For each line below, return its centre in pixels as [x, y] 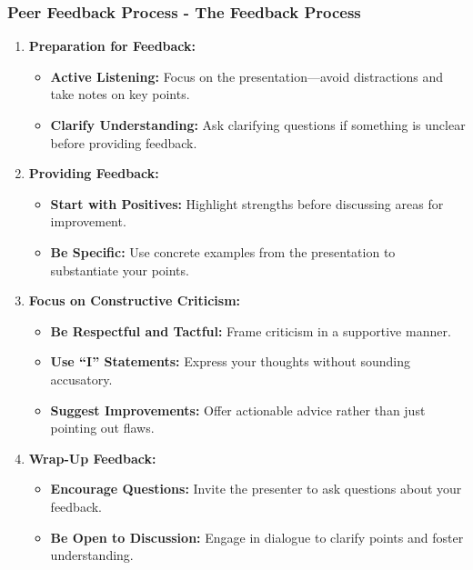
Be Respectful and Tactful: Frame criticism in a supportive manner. [251, 330]
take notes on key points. [120, 94]
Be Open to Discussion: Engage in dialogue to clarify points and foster [257, 537]
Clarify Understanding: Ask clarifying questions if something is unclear [258, 125]
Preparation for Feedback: [112, 46]
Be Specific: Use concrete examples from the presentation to [223, 251]
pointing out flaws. [102, 428]
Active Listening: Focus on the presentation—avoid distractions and [247, 76]
